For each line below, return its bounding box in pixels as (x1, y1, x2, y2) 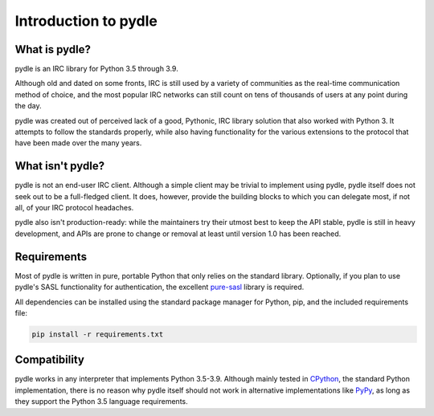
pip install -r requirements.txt (31, 329, 164, 339)
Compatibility (14, 353, 84, 367)
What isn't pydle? (14, 159, 104, 173)
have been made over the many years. (14, 138, 142, 148)
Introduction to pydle (14, 12, 158, 30)
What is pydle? (14, 43, 92, 56)
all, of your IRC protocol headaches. (14, 203, 134, 213)
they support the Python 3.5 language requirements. (14, 397, 188, 406)
